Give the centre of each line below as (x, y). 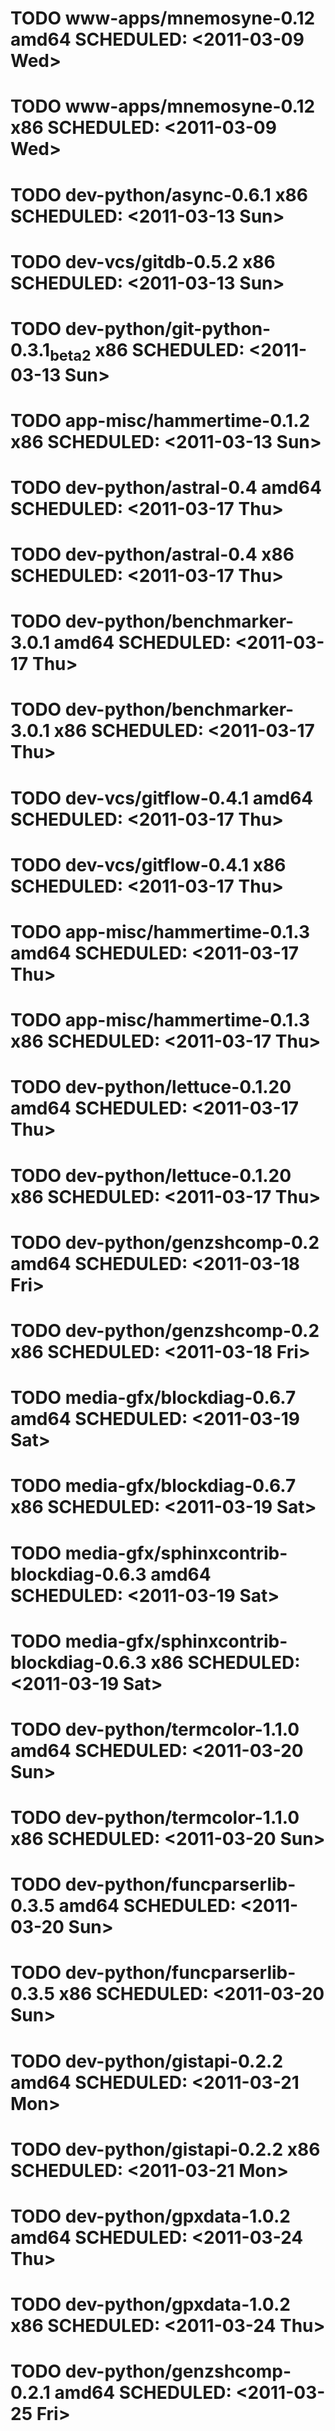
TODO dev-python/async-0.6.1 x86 (159, 194)
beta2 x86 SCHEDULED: (147, 351)
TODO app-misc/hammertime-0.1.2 (160, 420)
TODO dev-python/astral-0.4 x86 (152, 554)
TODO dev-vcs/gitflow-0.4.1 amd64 (162, 798)
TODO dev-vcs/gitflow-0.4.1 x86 (148, 864)
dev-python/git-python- (168, 328)
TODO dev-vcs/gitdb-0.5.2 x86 (143, 261)
